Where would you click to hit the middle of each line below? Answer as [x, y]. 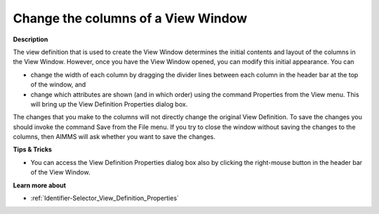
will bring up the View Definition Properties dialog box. [109, 104]
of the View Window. [60, 173]
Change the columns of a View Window [130, 18]
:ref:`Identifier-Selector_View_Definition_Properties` [105, 198]
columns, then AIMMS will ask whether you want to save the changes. [114, 137]
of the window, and [58, 85]
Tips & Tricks [33, 149]
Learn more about [40, 185]
